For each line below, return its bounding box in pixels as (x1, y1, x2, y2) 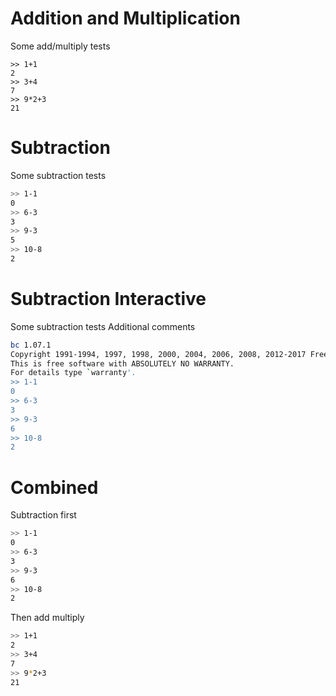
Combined (10, 476, 99, 499)
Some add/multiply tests (10, 40, 111, 52)
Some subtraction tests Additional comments (10, 320, 196, 332)
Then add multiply (10, 612, 85, 624)
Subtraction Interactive (10, 288, 207, 311)
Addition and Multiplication (10, 7, 241, 30)
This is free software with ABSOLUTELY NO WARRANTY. (10, 358, 235, 369)
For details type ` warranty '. (10, 368, 137, 378)
